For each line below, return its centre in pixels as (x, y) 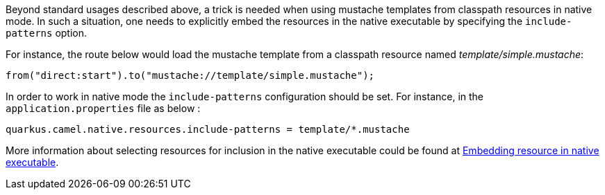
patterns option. (47, 33)
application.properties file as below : (103, 108)
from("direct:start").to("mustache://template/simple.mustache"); (190, 75)
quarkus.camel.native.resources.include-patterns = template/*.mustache (208, 129)
